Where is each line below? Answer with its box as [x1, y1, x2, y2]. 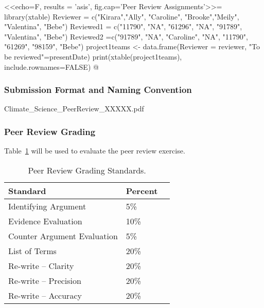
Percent [126, 184, 158, 197]
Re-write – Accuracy [8, 289, 82, 301]
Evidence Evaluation [8, 215, 82, 227]
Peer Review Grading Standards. [28, 164, 146, 176]
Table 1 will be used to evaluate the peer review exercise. [4, 145, 185, 156]
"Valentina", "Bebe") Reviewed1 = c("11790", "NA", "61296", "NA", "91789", [4, 21, 242, 32]
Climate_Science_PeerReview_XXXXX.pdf [4, 103, 144, 114]
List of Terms [8, 244, 57, 257]
